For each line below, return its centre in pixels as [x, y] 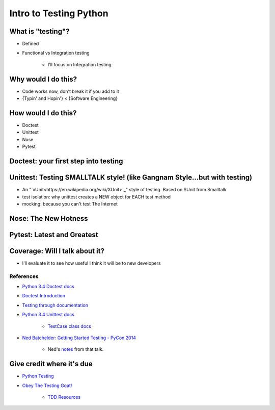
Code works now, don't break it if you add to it [71, 91]
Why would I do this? [43, 79]
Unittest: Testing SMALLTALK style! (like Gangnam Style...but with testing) [131, 178]
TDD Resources [64, 397]
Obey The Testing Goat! [47, 386]
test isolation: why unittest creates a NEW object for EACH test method [96, 197]
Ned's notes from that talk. [76, 349]
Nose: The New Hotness [49, 219]
